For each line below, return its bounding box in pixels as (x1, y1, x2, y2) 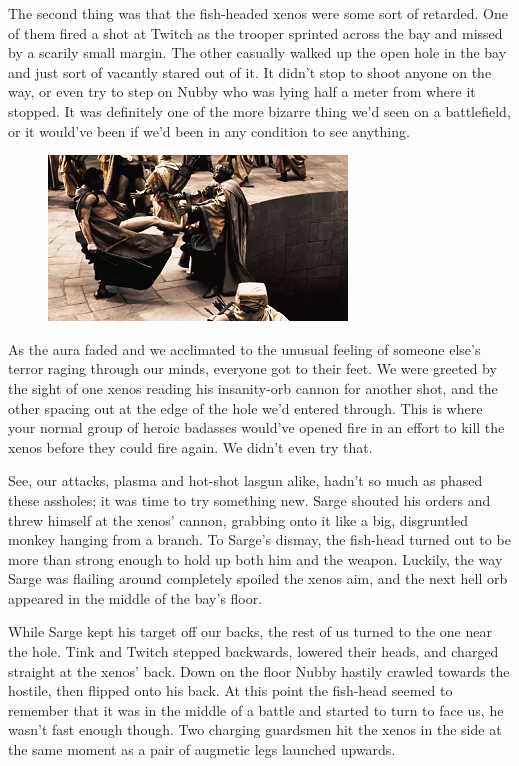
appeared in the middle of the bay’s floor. (8, 587, 263, 608)
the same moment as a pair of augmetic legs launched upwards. (8, 739, 396, 760)
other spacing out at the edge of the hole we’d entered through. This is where (8, 397, 483, 418)
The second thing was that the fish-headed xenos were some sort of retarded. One (8, 3, 508, 23)
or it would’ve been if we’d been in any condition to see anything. (8, 120, 410, 141)
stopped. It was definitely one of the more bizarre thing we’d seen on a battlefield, (8, 100, 511, 121)
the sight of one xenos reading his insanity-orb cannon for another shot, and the (8, 377, 498, 398)
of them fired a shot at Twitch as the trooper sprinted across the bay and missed (8, 22, 503, 43)
